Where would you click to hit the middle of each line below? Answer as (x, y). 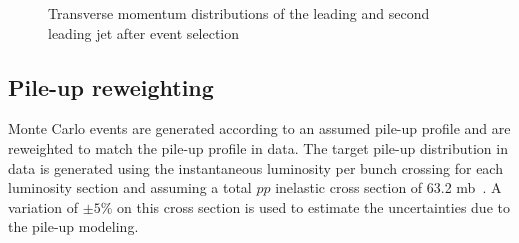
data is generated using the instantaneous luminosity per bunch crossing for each (255, 167)
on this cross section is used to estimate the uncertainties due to (313, 206)
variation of (43, 206)
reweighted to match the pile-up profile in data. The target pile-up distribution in (258, 147)
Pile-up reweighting (111, 86)
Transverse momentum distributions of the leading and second (239, 13)
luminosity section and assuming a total (130, 187)
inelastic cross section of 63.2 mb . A (388, 187)
